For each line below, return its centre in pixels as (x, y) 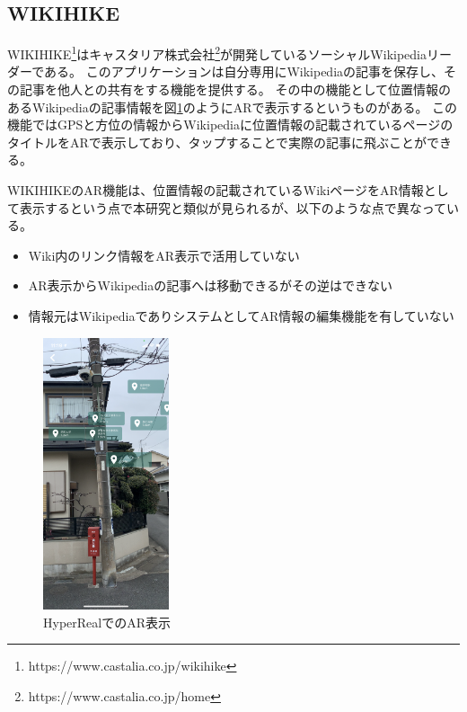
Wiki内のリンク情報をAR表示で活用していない (164, 255)
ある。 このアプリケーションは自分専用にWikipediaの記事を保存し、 (244, 71)
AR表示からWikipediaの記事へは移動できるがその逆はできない (210, 285)
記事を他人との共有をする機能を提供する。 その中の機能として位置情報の (235, 89)
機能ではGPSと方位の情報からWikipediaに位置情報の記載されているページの (230, 125)
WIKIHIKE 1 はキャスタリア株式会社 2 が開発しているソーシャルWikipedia (217, 53)
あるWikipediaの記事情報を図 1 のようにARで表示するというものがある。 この (233, 107)
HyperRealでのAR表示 (107, 622)
